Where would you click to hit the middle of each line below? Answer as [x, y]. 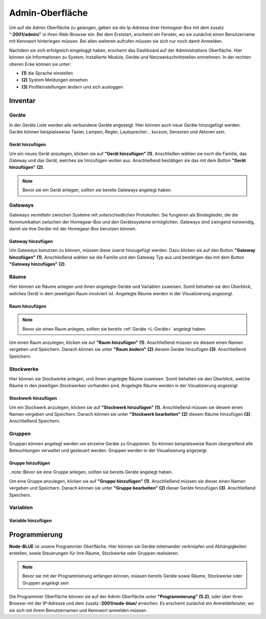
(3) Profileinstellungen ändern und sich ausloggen [72, 87]
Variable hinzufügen [30, 521]
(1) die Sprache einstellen [47, 73]
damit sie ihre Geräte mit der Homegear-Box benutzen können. [73, 229]
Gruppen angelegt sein [46, 583]
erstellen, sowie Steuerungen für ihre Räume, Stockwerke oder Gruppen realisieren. [94, 553]
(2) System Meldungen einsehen [55, 80]
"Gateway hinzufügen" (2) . [37, 264]
